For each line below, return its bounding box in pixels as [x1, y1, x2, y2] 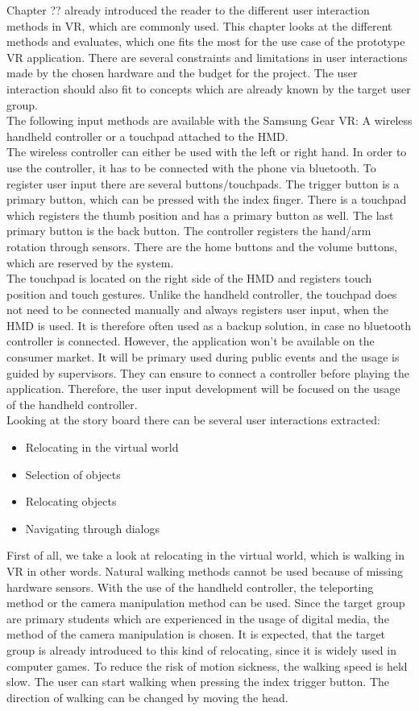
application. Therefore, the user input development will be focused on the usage [6, 380, 400, 397]
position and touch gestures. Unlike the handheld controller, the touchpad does [6, 285, 397, 302]
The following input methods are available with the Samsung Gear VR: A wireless [6, 112, 413, 129]
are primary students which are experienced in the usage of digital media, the [6, 610, 389, 626]
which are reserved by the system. [6, 254, 174, 271]
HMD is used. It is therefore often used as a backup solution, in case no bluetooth [6, 316, 412, 333]
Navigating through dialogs [25, 519, 160, 536]
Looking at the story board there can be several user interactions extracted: [6, 411, 380, 428]
